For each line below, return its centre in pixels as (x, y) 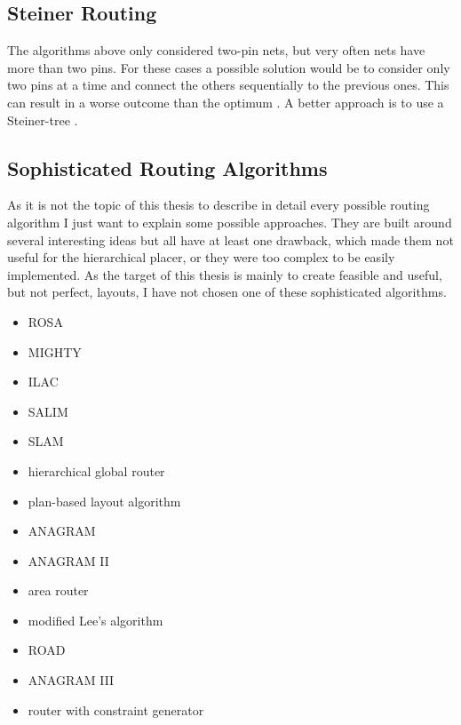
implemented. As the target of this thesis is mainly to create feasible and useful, (225, 274)
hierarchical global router (96, 470)
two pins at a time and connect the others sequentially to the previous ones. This (228, 85)
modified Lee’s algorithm (95, 620)
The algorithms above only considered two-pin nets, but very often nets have (216, 50)
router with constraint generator (116, 709)
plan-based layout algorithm (104, 501)
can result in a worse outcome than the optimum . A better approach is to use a (226, 102)
